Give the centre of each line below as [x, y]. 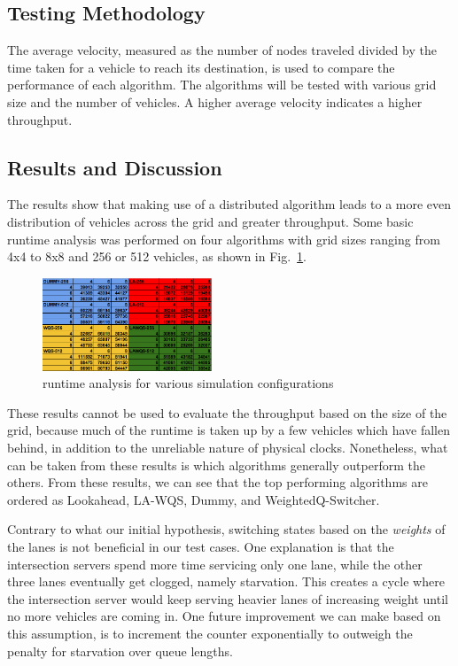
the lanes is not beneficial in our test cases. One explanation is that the [201, 546]
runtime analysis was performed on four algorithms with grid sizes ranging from [224, 239]
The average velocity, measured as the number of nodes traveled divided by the [222, 50]
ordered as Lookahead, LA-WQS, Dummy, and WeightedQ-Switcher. [194, 499]
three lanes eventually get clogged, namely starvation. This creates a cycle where [226, 581]
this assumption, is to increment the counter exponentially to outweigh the [210, 633]
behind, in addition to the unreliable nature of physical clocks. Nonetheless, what [228, 447]
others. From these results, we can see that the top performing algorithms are [217, 482]
